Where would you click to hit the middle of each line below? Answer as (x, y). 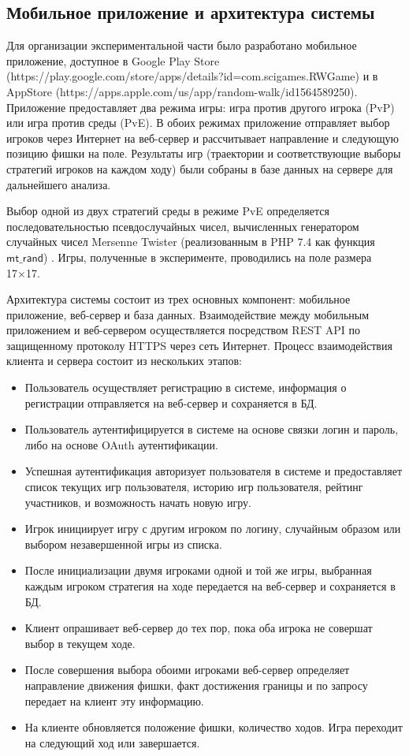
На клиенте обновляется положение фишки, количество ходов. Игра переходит (214, 727)
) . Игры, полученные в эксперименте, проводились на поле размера (207, 257)
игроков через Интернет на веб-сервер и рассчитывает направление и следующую (203, 138)
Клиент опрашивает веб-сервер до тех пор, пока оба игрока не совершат (199, 628)
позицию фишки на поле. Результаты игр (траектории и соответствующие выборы (204, 153)
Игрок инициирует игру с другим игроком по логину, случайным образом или (213, 529)
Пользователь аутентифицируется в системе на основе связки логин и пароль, (212, 429)
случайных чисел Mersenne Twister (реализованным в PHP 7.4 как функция (191, 242)
